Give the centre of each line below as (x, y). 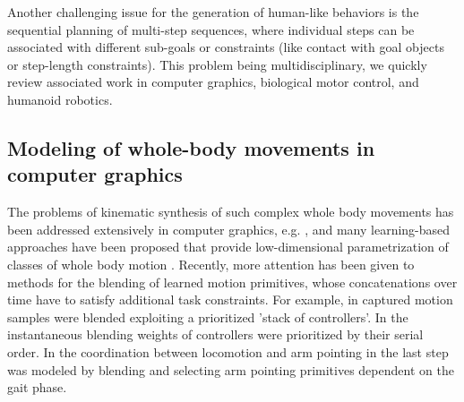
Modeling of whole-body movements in (191, 147)
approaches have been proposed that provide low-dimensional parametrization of (228, 247)
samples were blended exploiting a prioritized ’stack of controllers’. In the (208, 316)
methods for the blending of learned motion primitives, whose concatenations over (232, 282)
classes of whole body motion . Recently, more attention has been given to (211, 264)
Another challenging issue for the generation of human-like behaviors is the (213, 12)
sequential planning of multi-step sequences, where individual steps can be (211, 29)
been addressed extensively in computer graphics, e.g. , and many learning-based (229, 229)
